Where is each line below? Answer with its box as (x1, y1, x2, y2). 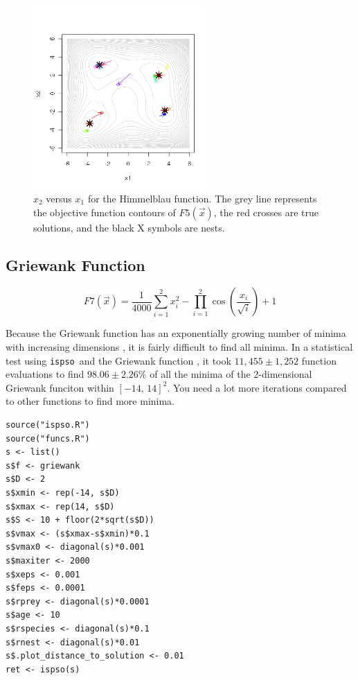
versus (46, 191, 72, 206)
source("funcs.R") (6, 433, 90, 444)
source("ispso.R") (6, 420, 90, 430)
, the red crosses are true (213, 204, 319, 219)
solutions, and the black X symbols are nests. (33, 220, 225, 234)
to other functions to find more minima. (6, 394, 175, 408)
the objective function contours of (33, 204, 176, 219)
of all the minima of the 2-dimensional (150, 367, 312, 381)
